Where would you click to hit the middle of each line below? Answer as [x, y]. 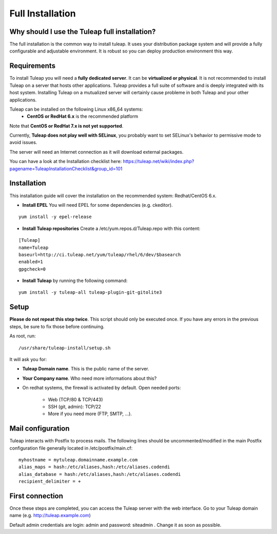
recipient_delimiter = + [50, 482]
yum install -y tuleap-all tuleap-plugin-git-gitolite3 [90, 292]
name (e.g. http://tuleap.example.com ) [50, 515]
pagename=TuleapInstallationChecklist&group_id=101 [66, 168]
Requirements [33, 66]
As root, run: [23, 336]
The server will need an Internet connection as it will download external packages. [96, 152]
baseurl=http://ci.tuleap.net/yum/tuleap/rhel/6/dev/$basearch [100, 254]
